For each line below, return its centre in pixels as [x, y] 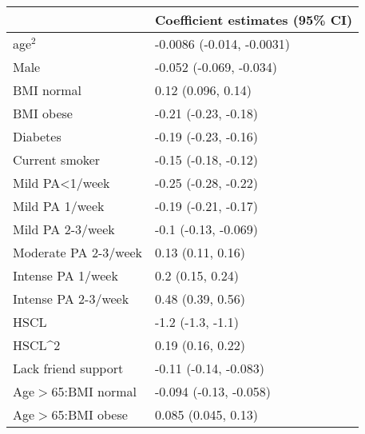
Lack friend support [68, 368]
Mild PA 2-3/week [64, 229]
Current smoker [57, 159]
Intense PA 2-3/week [71, 299]
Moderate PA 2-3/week [78, 252]
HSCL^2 [37, 345]
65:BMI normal [94, 391]
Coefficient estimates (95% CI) [254, 20]
